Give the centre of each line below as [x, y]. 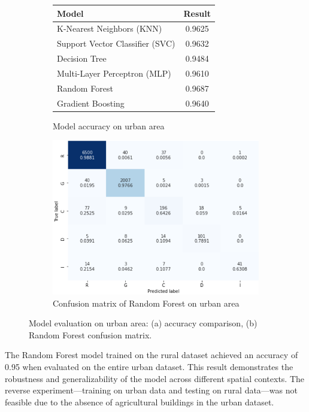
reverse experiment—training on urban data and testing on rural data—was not [151, 390]
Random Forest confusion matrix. [90, 334]
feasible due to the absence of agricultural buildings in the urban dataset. [140, 402]
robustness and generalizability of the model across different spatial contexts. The [155, 378]
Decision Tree [82, 58]
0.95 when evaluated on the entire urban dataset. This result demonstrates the [149, 367]
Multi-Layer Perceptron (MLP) [114, 73]
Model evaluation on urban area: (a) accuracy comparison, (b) [143, 323]
